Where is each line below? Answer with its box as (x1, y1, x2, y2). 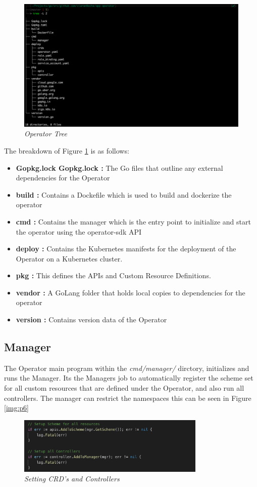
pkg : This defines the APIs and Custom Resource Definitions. (16, 270, 211, 281)
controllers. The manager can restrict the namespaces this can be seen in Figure (4, 392, 251, 403)
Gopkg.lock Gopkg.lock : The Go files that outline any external (16, 162, 223, 173)
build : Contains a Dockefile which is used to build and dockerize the (16, 189, 232, 200)
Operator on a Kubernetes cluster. (16, 253, 123, 264)
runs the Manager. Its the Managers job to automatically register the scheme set (4, 372, 253, 383)
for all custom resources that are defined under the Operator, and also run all (4, 383, 244, 393)
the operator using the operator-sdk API (16, 226, 142, 237)
